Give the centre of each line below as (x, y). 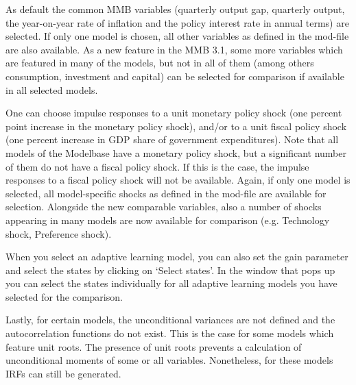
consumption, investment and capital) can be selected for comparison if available (175, 76)
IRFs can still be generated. (63, 373)
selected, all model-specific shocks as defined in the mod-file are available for (166, 193)
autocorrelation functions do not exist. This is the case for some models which (170, 333)
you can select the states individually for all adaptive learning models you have (171, 283)
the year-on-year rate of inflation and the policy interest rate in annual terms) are (177, 22)
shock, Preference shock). (59, 233)
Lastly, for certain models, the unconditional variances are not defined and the (170, 320)
